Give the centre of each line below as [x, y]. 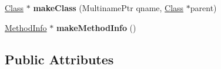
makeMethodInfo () [96, 27]
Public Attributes [59, 59]
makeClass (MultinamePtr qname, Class [108, 8]
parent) [203, 8]
